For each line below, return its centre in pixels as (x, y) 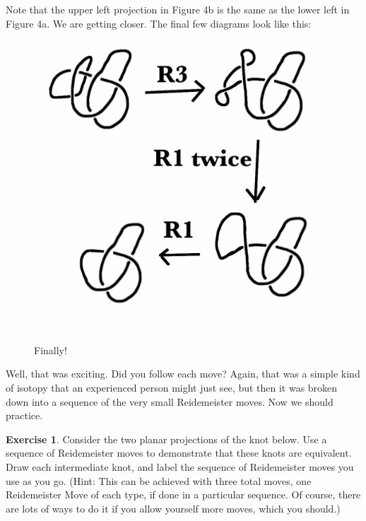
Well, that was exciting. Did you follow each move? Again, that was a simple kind (183, 374)
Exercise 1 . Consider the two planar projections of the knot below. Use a (166, 439)
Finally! (51, 350)
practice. (24, 415)
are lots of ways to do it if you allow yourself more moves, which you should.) (173, 508)
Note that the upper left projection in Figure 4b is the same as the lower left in (178, 9)
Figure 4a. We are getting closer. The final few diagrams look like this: (159, 23)
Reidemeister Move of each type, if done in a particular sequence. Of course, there (183, 494)
